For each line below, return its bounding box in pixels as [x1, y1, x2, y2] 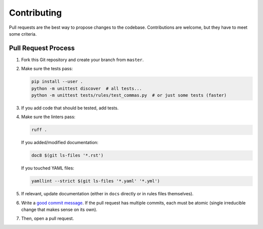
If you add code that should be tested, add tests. [21, 105, 119, 111]
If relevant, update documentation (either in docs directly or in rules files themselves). [21, 191, 194, 197]
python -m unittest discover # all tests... [31, 85, 142, 91]
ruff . [31, 127, 47, 133]
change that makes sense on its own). [21, 207, 97, 212]
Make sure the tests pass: [21, 66, 73, 72]
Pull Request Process [9, 44, 75, 52]
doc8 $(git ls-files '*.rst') [31, 153, 104, 158]
